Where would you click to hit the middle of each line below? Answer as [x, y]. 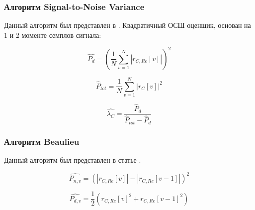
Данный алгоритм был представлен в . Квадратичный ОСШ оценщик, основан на [127, 25]
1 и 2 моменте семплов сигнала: [53, 35]
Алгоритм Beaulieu [42, 141]
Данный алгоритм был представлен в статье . [73, 160]
